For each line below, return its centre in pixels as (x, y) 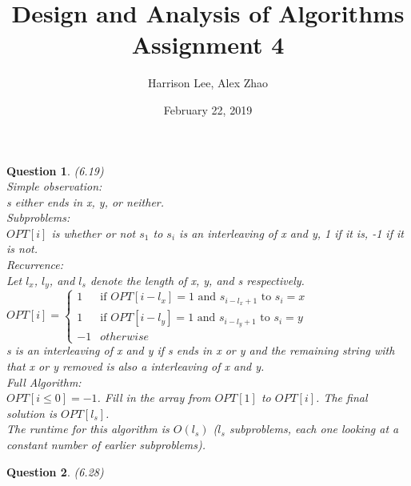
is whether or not (94, 233)
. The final (342, 398)
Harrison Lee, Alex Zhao (208, 83)
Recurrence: (35, 265)
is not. (22, 249)
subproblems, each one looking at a (314, 429)
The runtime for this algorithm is (88, 429)
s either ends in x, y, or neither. (86, 201)
